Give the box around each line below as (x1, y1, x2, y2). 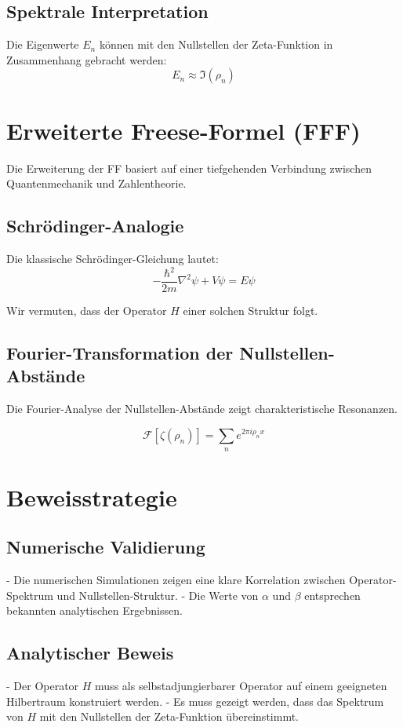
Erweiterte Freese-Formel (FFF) (6, 114, 361, 146)
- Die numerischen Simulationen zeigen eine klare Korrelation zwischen (6, 572, 346, 588)
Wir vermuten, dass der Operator (6, 302, 167, 319)
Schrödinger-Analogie (6, 214, 184, 238)
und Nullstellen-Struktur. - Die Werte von (56, 586, 259, 603)
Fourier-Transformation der (6, 341, 234, 365)
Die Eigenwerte (6, 36, 79, 53)
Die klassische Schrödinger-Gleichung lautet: (6, 250, 219, 266)
